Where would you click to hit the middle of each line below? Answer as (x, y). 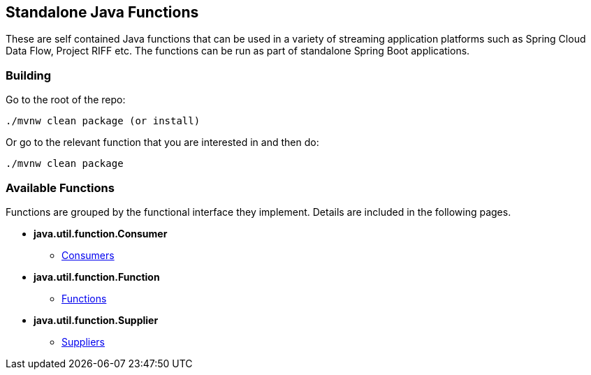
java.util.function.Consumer (101, 233)
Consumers (88, 255)
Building (29, 75)
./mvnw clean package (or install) (103, 121)
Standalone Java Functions (102, 12)
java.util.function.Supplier (96, 320)
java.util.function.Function (97, 277)
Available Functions (60, 187)
